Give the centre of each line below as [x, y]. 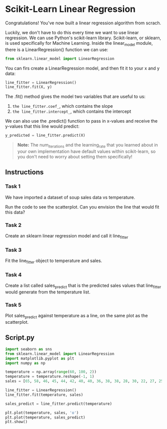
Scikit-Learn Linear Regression [70, 9]
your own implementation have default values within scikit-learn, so [86, 151]
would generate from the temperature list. [48, 292]
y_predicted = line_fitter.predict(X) [45, 136]
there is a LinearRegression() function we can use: [57, 49]
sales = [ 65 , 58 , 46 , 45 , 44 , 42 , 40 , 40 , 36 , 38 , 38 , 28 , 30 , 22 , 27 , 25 [84, 381]
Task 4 [13, 275]
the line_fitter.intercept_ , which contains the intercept [72, 111]
